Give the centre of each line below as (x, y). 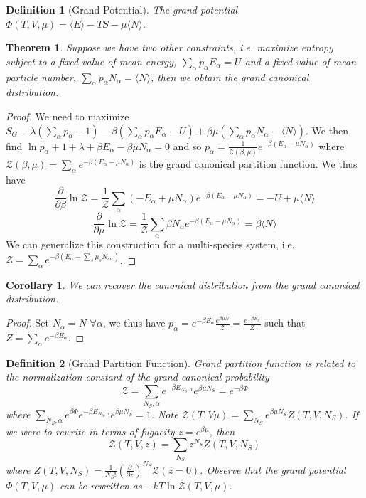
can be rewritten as (101, 485)
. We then (327, 130)
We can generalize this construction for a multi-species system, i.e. (150, 244)
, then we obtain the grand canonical (230, 76)
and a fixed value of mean (301, 61)
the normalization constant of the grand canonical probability (138, 377)
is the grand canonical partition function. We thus (248, 163)
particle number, (41, 76)
